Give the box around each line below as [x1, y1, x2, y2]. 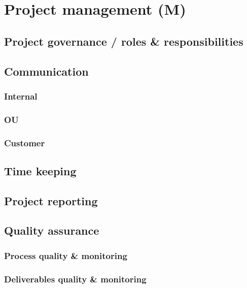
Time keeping [4, 163, 77, 178]
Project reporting [4, 193, 98, 208]
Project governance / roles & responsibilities [4, 33, 243, 49]
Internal [4, 89, 38, 102]
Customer [4, 136, 45, 149]
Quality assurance [4, 222, 99, 238]
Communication [4, 63, 89, 79]
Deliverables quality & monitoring [4, 272, 147, 285]
